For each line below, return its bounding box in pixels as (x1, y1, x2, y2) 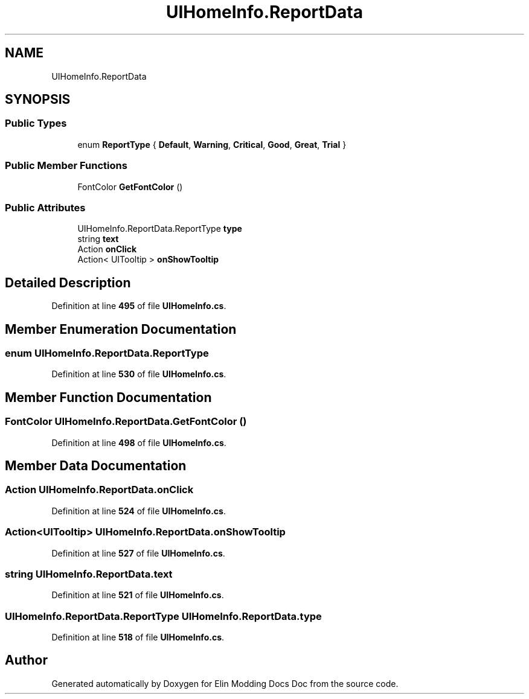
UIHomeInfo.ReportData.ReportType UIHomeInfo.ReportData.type (5, 610, 322, 622)
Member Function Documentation (5, 389, 212, 405)
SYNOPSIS (5, 92, 71, 107)
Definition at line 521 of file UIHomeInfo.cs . (51, 590, 224, 601)
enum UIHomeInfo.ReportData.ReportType (5, 347, 209, 359)
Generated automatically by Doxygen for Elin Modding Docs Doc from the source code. (51, 678, 399, 689)
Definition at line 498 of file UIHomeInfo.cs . (51, 437, 226, 448)
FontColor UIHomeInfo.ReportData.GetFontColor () (5, 415, 247, 428)
